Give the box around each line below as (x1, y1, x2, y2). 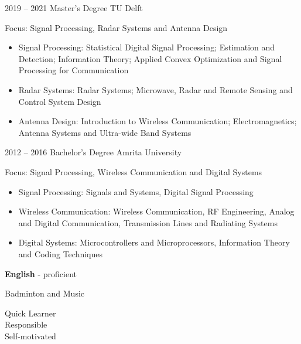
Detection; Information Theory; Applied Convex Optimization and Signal (18, 52, 282, 64)
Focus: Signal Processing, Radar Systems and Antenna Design (5, 21, 228, 33)
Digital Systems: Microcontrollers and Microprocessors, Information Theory (18, 236, 290, 248)
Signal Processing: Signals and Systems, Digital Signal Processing (18, 185, 254, 197)
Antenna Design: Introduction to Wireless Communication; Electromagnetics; (18, 115, 297, 127)
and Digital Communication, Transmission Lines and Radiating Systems (18, 216, 278, 229)
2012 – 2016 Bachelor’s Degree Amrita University (5, 146, 182, 158)
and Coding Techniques (18, 247, 103, 260)
